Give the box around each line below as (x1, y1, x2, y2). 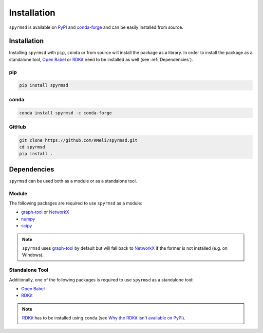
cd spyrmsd (19, 144, 45, 150)
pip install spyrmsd (19, 83, 68, 88)
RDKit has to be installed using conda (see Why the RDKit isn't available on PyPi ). (22, 315, 186, 321)
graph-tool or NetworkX (21, 209, 70, 215)
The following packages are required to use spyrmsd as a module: (9, 200, 143, 206)
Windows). (22, 252, 44, 258)
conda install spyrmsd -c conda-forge (19, 110, 112, 115)
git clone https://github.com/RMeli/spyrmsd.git (19, 137, 138, 143)
